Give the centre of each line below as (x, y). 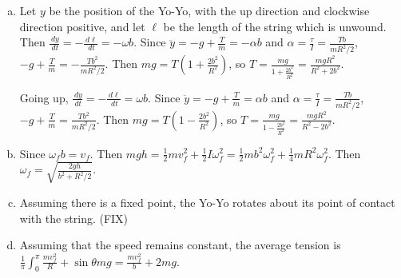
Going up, (44, 97)
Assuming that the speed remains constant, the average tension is (180, 245)
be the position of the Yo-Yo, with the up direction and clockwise (209, 10)
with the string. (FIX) (74, 218)
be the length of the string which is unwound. (275, 26)
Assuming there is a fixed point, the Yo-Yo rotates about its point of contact (207, 202)
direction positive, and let (82, 26)
